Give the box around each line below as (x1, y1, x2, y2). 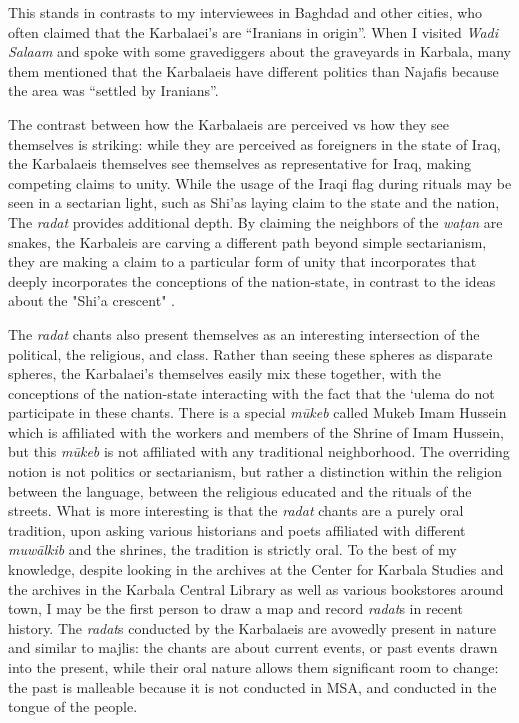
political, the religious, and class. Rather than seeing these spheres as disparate (8, 343, 493, 364)
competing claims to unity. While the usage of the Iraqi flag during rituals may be (8, 172, 512, 193)
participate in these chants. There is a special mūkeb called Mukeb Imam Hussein (8, 402, 507, 423)
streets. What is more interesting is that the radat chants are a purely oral (8, 500, 464, 521)
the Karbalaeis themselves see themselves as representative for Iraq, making (8, 153, 472, 174)
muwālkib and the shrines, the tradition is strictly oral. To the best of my (8, 539, 457, 560)
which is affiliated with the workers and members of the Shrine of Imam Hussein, (8, 421, 504, 442)
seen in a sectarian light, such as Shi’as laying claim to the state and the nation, (8, 192, 500, 213)
